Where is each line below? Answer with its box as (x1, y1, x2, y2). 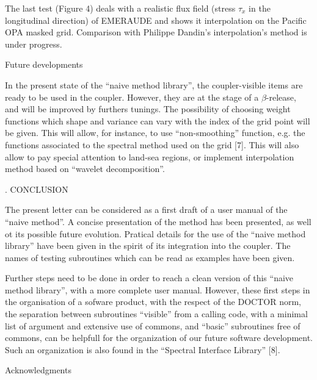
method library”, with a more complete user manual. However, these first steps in (5, 283, 310, 296)
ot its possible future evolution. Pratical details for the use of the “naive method (5, 227, 306, 240)
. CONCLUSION (5, 182, 68, 195)
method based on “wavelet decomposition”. (5, 162, 165, 175)
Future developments (5, 58, 83, 71)
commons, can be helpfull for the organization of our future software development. (5, 331, 313, 344)
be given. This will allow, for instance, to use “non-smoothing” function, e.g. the (5, 126, 305, 139)
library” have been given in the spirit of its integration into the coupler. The (5, 239, 291, 252)
